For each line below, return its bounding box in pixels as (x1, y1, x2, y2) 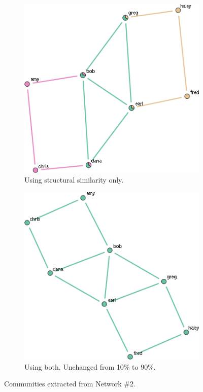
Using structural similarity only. (24, 174, 124, 185)
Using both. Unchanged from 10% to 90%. (24, 361, 156, 372)
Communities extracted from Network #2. (4, 378, 136, 389)
